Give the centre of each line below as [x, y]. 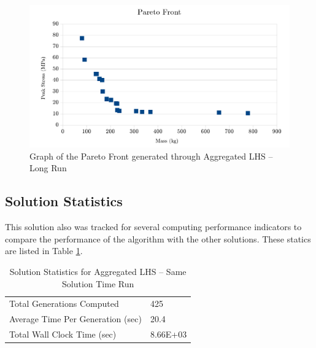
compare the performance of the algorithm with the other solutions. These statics [158, 238]
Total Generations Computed [64, 304]
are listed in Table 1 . [44, 251]
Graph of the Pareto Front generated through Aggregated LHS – [151, 156]
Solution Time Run [98, 283]
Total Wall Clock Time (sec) [63, 334]
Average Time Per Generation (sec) [75, 319]
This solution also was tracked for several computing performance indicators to [153, 227]
